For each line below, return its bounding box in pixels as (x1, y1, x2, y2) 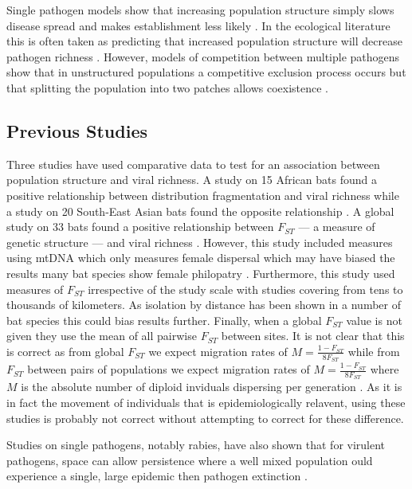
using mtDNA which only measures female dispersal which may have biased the (6, 249, 395, 266)
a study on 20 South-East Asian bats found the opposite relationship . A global (6, 202, 394, 219)
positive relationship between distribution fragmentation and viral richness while (6, 186, 399, 203)
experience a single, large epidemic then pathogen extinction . (6, 467, 308, 484)
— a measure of (298, 218, 375, 235)
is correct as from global (6, 342, 124, 359)
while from (347, 342, 400, 359)
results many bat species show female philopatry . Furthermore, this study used (6, 264, 395, 281)
